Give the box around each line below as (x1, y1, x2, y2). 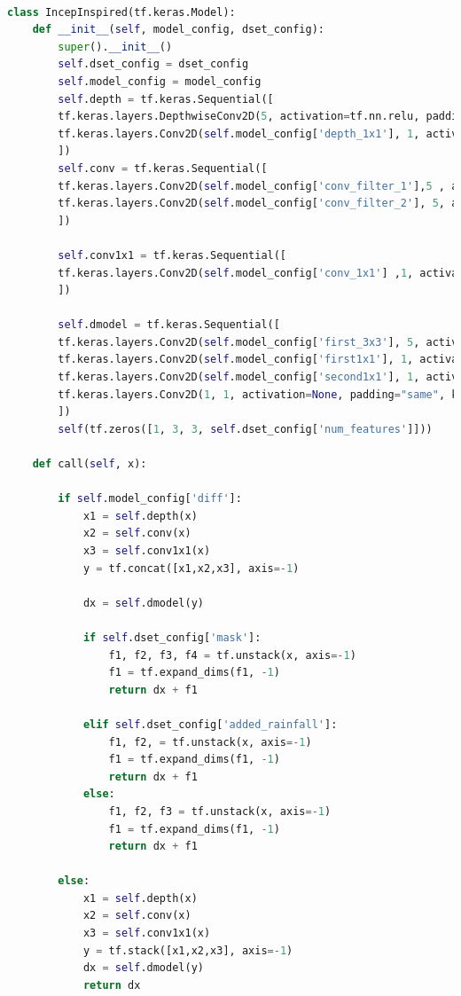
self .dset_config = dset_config (58, 58, 249, 71)
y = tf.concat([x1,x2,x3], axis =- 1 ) (82, 561, 300, 575)
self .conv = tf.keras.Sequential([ (58, 161, 268, 175)
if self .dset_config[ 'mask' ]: (82, 631, 262, 644)
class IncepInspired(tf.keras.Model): (7, 5, 236, 19)
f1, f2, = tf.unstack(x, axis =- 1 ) (108, 735, 312, 749)
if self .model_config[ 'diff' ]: (58, 492, 242, 506)
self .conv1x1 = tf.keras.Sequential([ (58, 248, 287, 262)
